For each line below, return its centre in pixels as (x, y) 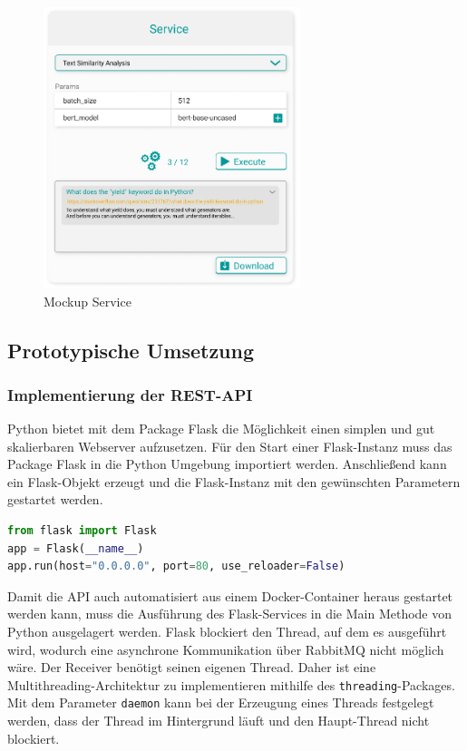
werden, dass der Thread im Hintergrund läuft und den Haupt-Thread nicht (219, 721)
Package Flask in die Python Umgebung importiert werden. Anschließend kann (227, 464)
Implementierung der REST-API (130, 394)
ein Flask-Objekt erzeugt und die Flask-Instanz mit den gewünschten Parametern (234, 481)
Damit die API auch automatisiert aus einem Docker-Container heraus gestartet (230, 595)
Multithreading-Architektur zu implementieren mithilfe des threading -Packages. (231, 684)
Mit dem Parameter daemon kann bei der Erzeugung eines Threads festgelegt (221, 702)
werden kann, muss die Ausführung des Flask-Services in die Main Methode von (230, 614)
